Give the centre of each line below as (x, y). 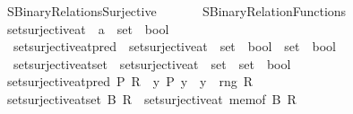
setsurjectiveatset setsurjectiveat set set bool (152, 63)
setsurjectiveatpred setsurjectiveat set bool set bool (174, 46)
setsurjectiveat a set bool (88, 28)
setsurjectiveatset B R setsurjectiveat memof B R (151, 98)
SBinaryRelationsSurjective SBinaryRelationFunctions (176, 11)
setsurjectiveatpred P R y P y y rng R (130, 81)
